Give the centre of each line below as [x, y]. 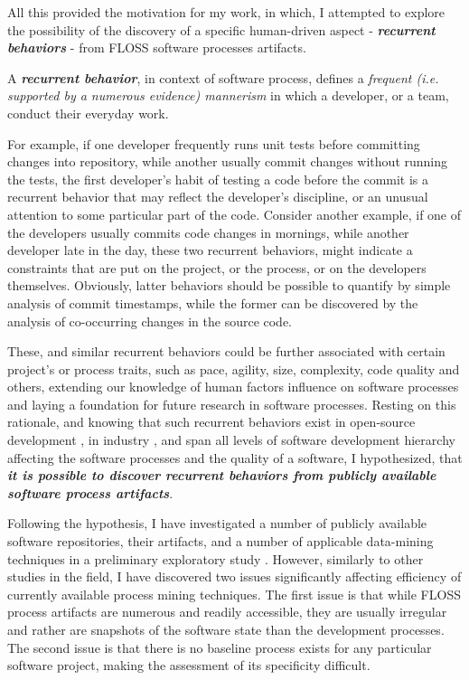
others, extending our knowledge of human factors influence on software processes [233, 387]
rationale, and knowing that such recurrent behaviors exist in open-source [211, 422]
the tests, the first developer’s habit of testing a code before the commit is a [218, 179]
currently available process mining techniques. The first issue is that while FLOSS [234, 594]
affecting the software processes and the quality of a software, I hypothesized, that [235, 457]
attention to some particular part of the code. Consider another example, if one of [234, 214]
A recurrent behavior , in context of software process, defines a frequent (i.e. [223, 77]
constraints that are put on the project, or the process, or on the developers [217, 267]
